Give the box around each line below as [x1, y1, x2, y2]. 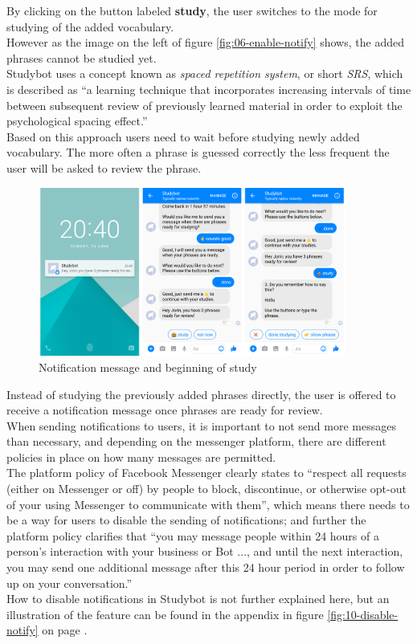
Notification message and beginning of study [39, 358, 257, 375]
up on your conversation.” [6, 574, 133, 591]
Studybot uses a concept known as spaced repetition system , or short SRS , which [6, 65, 403, 82]
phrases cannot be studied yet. [6, 49, 157, 66]
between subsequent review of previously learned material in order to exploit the [6, 96, 403, 113]
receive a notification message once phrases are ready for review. [6, 401, 323, 418]
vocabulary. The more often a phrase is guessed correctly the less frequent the [6, 144, 390, 161]
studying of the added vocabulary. [6, 18, 174, 35]
